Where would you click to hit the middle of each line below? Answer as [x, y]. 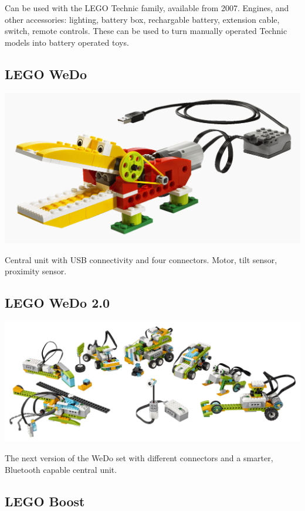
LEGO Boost [45, 501]
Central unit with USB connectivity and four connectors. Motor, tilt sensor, [141, 259]
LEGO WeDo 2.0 [57, 303]
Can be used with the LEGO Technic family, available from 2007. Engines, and [147, 8]
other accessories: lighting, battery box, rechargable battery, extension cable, [142, 19]
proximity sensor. [36, 271]
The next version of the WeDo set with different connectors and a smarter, [139, 458]
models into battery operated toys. [67, 42]
